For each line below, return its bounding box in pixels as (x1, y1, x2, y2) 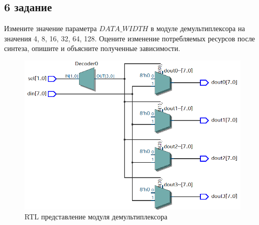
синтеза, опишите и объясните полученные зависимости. (4, 43, 180, 54)
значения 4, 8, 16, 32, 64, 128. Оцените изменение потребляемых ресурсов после (4, 33, 255, 43)
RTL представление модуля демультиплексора (24, 211, 168, 222)
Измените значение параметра (4, 23, 97, 34)
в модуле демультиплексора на (150, 23, 245, 34)
